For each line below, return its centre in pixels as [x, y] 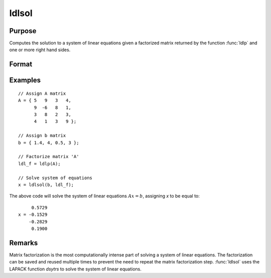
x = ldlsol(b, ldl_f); [46, 185]
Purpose [23, 31]
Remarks [24, 243]
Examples [25, 80]
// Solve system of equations [55, 178]
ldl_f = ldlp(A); [39, 164]
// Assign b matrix [42, 136]
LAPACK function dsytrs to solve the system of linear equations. [75, 269]
